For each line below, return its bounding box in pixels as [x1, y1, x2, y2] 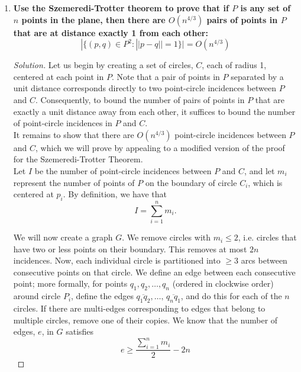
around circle [13, 290, 61, 302]
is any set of [240, 2, 291, 14]
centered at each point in [13, 70, 104, 82]
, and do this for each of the [180, 290, 282, 302]
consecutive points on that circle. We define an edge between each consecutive [13, 265, 296, 278]
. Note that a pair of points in [111, 70, 220, 82]
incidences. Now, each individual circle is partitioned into [13, 254, 221, 267]
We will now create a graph [13, 231, 113, 243]
